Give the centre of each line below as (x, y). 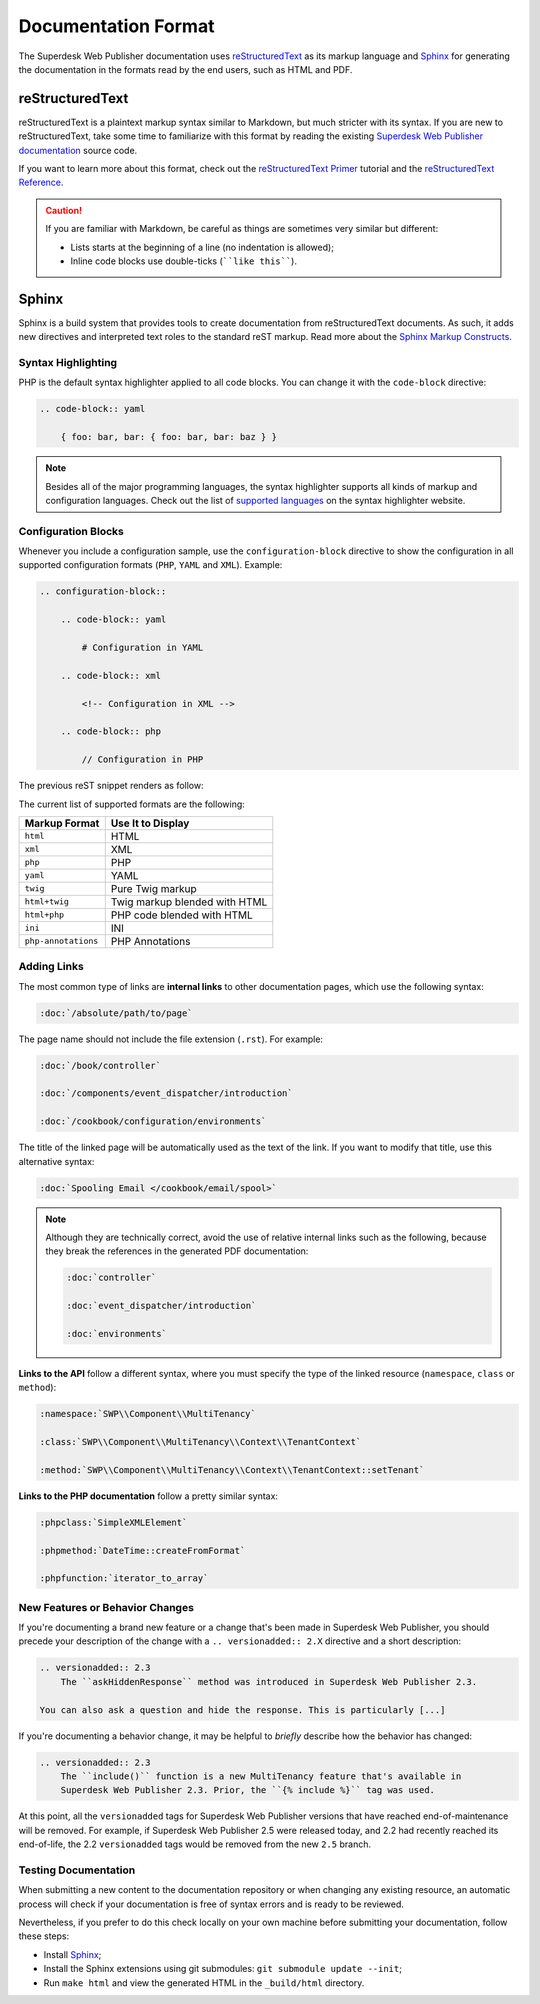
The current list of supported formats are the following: (131, 804)
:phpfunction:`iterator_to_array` (124, 1578)
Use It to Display (150, 823)
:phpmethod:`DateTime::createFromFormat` (142, 1550)
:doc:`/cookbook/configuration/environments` (153, 1121)
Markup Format (62, 823)
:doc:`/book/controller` (100, 1065)
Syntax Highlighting (68, 363)
